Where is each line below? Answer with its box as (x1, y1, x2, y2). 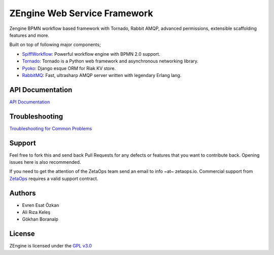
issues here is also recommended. (9, 159, 81, 165)
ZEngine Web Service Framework (9, 8, 153, 19)
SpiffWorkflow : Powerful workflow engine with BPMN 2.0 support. (22, 51, 161, 57)
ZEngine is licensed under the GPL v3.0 (9, 243, 92, 249)
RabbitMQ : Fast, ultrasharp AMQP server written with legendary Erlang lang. (22, 72, 182, 78)
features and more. (9, 32, 49, 38)
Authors (9, 189, 36, 197)
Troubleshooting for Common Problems (9, 125, 92, 131)
